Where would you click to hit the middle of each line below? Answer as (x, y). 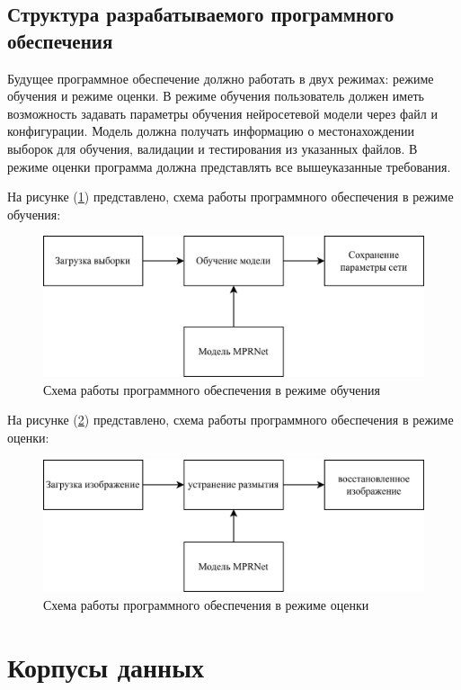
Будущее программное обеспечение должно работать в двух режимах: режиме (221, 78)
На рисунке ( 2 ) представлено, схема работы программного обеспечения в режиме (230, 420)
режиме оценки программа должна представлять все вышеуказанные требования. (229, 166)
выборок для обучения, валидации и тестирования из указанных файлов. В (213, 148)
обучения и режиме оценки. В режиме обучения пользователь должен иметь (216, 96)
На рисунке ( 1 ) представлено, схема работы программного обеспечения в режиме (230, 197)
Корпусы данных (106, 666)
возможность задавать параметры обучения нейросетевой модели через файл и (222, 113)
